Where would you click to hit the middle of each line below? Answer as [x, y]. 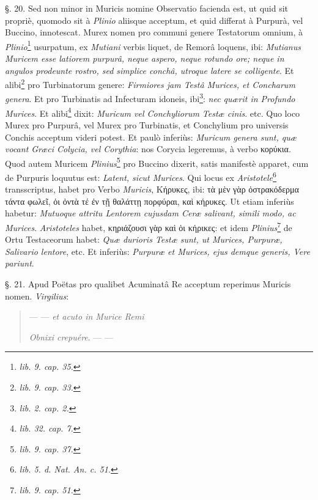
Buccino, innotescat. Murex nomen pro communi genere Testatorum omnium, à [154, 32]
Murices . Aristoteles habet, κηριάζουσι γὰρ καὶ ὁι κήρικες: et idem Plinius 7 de [149, 226]
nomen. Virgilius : [37, 296]
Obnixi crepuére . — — [71, 336]
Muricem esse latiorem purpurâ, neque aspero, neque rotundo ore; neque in [145, 58]
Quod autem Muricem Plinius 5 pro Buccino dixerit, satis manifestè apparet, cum [157, 162]
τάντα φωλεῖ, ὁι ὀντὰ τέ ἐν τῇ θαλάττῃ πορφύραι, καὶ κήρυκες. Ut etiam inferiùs [150, 201]
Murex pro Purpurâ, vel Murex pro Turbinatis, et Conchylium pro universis [147, 124]
